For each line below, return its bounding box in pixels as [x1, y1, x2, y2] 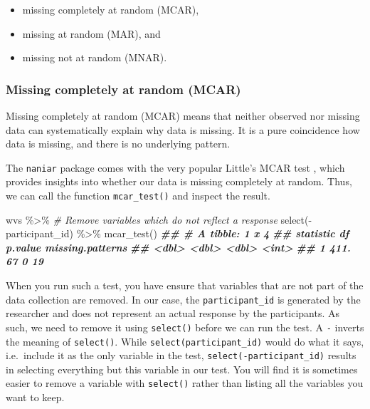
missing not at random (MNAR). [22, 50, 167, 65]
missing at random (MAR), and [22, 26, 161, 41]
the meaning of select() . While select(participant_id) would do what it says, [6, 333, 364, 348]
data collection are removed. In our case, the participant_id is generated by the [6, 291, 361, 306]
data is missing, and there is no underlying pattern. [6, 136, 231, 151]
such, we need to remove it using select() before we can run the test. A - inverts [6, 319, 364, 334]
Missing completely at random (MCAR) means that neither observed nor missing [6, 108, 360, 123]
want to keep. [6, 390, 65, 405]
